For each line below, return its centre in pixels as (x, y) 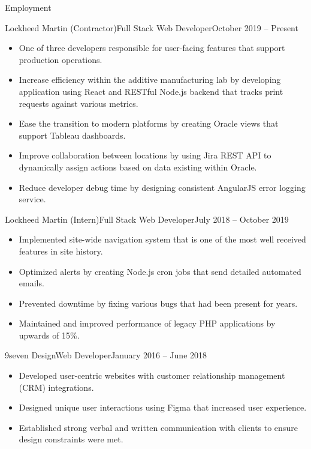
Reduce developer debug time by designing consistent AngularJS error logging (162, 187)
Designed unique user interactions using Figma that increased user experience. (163, 407)
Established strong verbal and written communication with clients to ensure (158, 427)
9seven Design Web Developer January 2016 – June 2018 (106, 355)
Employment (28, 7)
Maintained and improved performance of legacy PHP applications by (147, 323)
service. (32, 199)
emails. (31, 283)
